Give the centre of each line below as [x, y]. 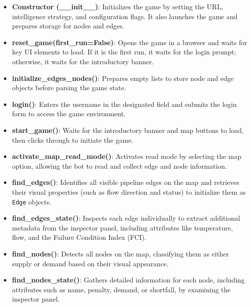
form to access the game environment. [69, 114]
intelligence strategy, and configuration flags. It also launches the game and [125, 16]
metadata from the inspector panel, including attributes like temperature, [122, 227]
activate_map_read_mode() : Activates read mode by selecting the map [127, 156]
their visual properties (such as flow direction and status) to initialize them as [129, 192]
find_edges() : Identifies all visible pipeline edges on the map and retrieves [125, 182]
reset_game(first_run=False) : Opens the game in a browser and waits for [129, 42]
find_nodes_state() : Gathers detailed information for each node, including [128, 280]
